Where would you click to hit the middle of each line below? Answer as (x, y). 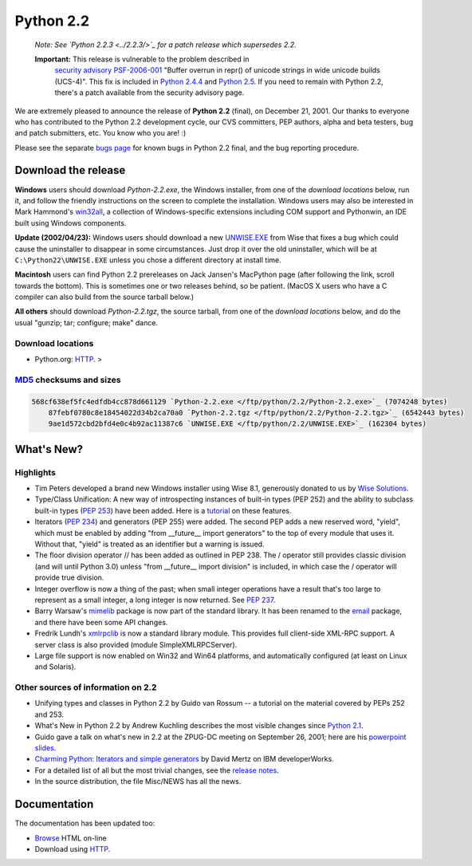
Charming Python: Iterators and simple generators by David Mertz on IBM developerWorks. (184, 759)
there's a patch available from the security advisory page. (149, 93)
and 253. (49, 714)
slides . (45, 748)
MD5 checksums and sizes (68, 380)
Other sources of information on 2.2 (86, 687)
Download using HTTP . (73, 848)
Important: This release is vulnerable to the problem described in (142, 59)
